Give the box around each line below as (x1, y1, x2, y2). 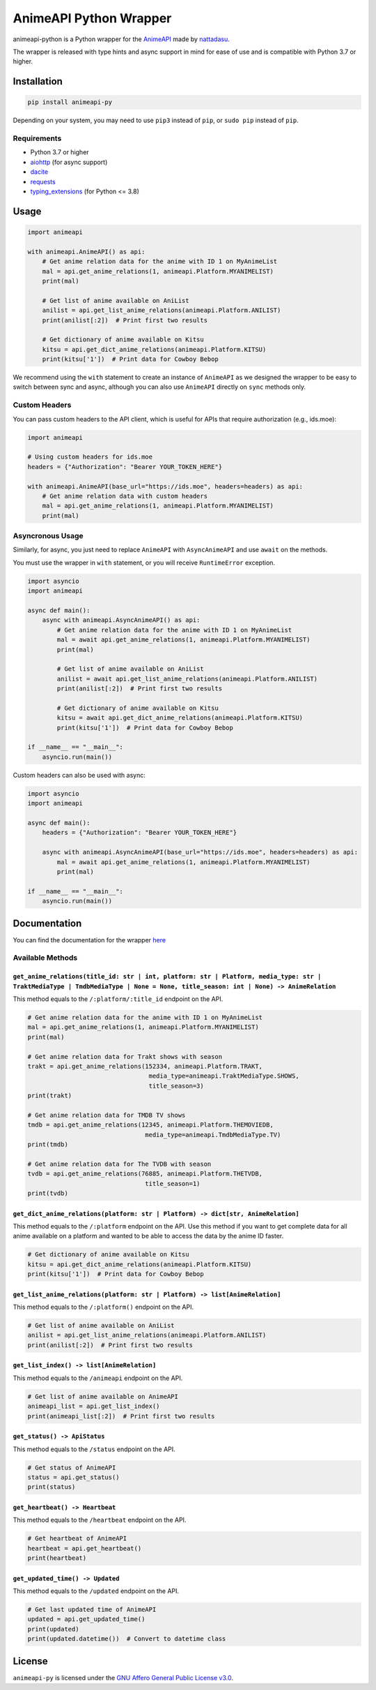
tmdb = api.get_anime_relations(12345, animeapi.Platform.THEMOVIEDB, (27, 1121, 274, 1129)
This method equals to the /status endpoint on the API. (13, 1445, 175, 1453)
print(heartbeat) (27, 1554, 87, 1562)
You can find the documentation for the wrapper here (13, 935, 166, 944)
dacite (30, 168, 49, 176)
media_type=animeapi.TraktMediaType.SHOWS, (148, 1072, 299, 1080)
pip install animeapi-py (27, 98, 113, 106)
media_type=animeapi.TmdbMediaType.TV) (145, 1131, 281, 1139)
